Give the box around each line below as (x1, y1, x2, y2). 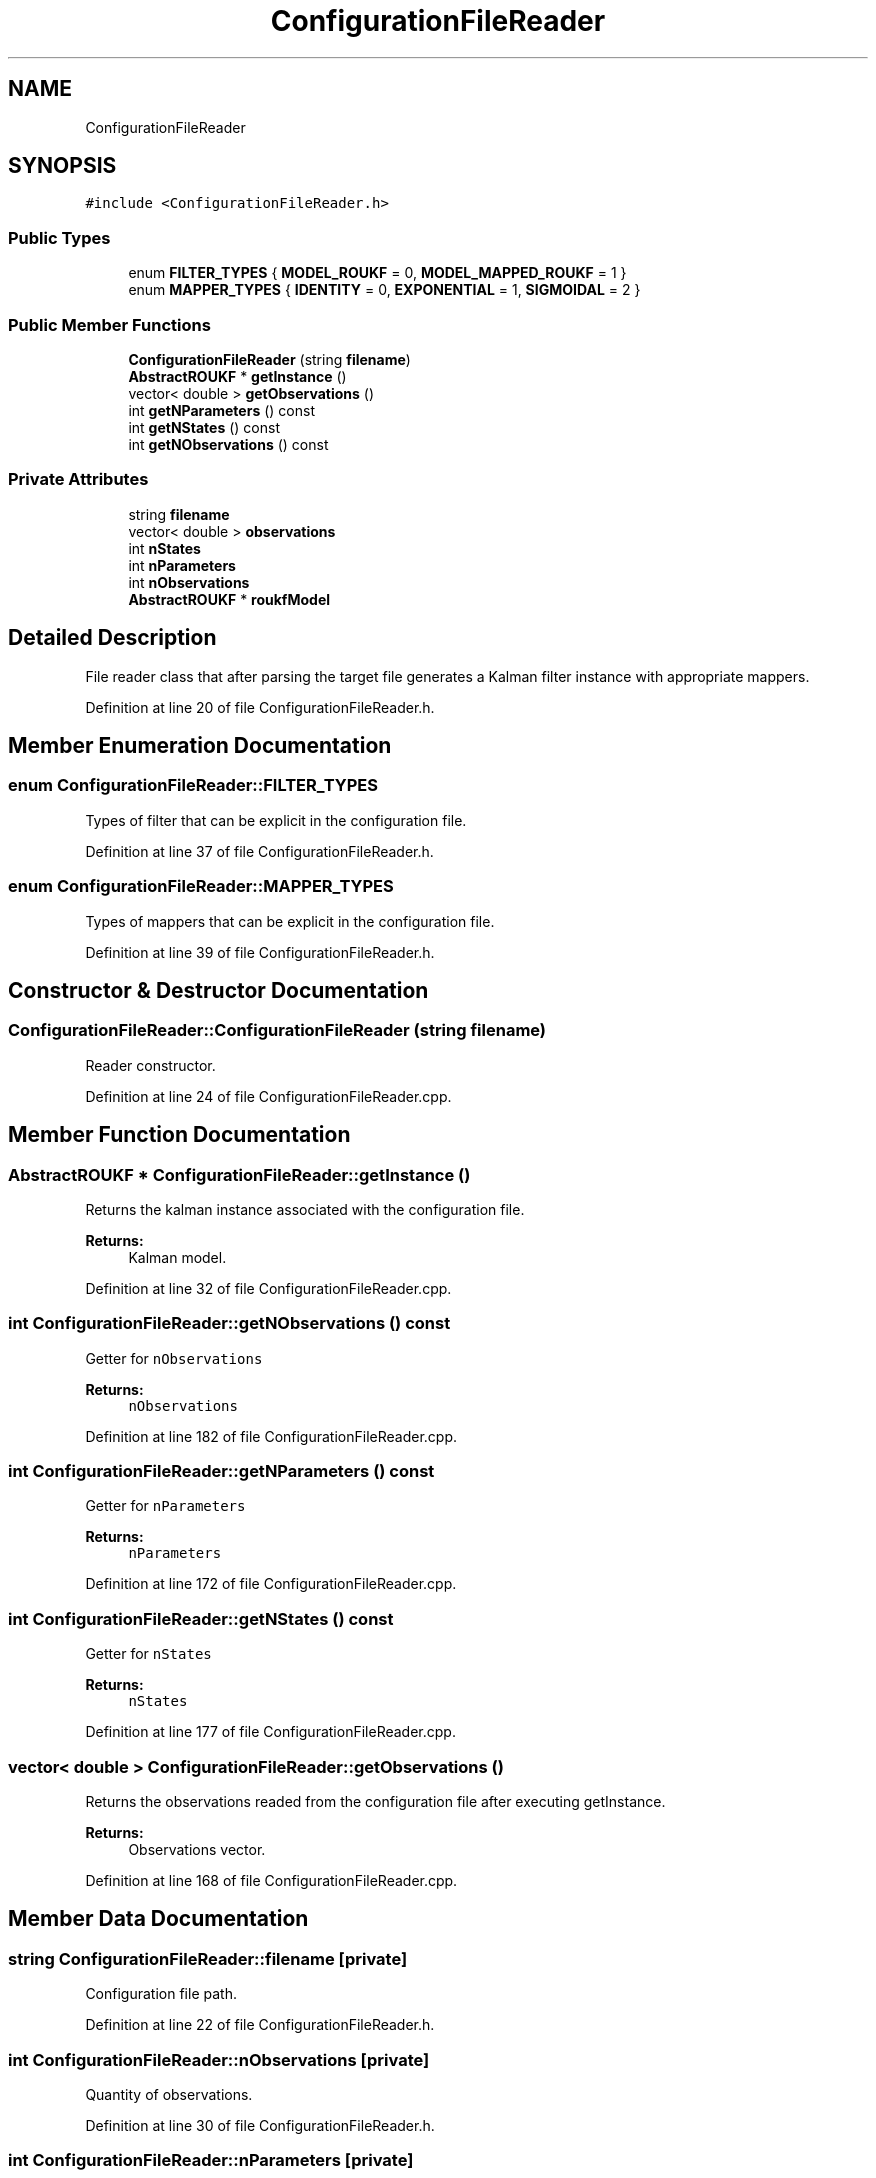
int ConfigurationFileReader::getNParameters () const (8, 1461, 435, 1482)
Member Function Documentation (8, 1122, 351, 1148)
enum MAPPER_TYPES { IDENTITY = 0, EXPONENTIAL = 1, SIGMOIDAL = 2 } (128, 281, 641, 299)
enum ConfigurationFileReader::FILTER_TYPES (8, 775, 378, 796)
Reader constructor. (85, 1056, 216, 1074)
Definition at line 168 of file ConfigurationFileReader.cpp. (85, 1871, 458, 1889)
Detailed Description (8, 625, 217, 651)
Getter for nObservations (85, 1349, 263, 1367)
